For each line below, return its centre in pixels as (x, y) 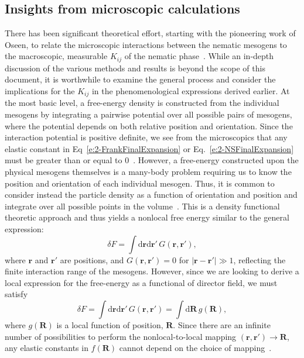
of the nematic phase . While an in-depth (199, 56)
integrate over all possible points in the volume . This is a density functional (142, 206)
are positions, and (92, 259)
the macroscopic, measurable (56, 56)
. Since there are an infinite (222, 324)
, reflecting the (259, 259)
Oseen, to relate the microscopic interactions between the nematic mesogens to (146, 44)
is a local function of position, (110, 324)
